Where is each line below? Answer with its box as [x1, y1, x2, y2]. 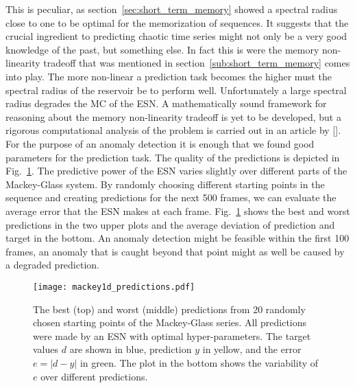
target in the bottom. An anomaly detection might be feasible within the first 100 [5, 231, 350, 245]
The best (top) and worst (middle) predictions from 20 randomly [33, 301, 306, 316]
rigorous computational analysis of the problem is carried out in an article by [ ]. [5, 123, 341, 137]
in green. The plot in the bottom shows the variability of [79, 355, 319, 369]
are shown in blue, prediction [69, 342, 192, 356]
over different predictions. [40, 369, 148, 383]
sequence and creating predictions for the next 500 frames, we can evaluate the [5, 190, 336, 205]
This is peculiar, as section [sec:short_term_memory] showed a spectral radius [5, 2, 338, 16]
